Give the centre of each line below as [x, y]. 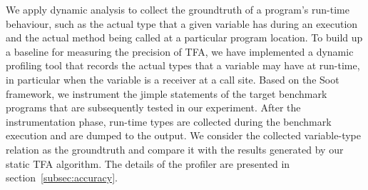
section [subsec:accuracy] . [62, 177]
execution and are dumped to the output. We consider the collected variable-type [183, 135]
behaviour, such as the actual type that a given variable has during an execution [182, 23]
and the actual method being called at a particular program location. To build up [184, 37]
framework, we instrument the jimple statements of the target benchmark [167, 93]
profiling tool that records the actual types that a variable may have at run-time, [183, 65]
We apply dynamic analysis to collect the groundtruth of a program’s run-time [178, 9]
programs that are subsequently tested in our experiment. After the [153, 107]
